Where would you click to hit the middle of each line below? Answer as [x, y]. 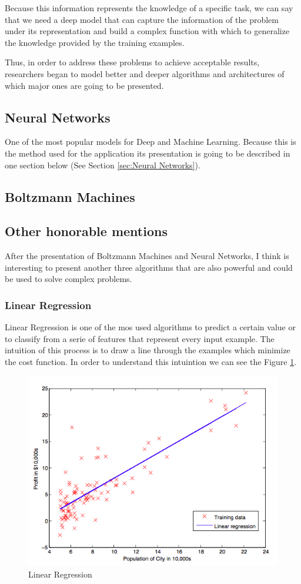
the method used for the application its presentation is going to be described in [148, 153]
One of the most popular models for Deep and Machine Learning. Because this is [150, 142]
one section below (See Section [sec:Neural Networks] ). [103, 165]
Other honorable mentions [86, 231]
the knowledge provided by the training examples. [95, 42]
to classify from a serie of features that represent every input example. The [140, 338]
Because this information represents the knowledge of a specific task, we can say [149, 8]
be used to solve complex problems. [68, 279]
